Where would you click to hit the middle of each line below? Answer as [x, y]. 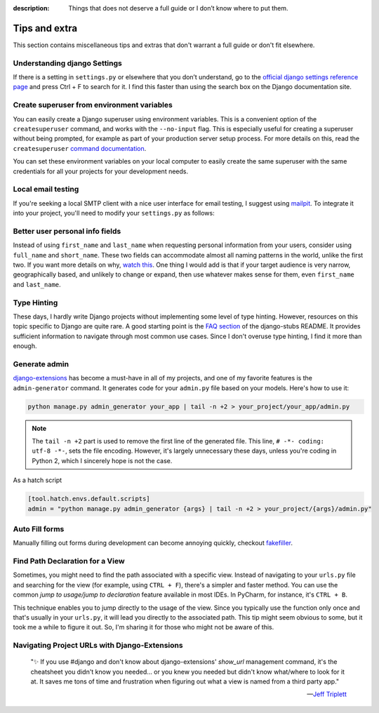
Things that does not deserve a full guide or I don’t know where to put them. [178, 8]
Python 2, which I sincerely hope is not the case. [102, 460]
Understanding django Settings [67, 63]
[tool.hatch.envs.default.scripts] [89, 499]
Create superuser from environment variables [93, 105]
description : [31, 8]
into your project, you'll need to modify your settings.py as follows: [114, 213]
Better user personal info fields [67, 231]
